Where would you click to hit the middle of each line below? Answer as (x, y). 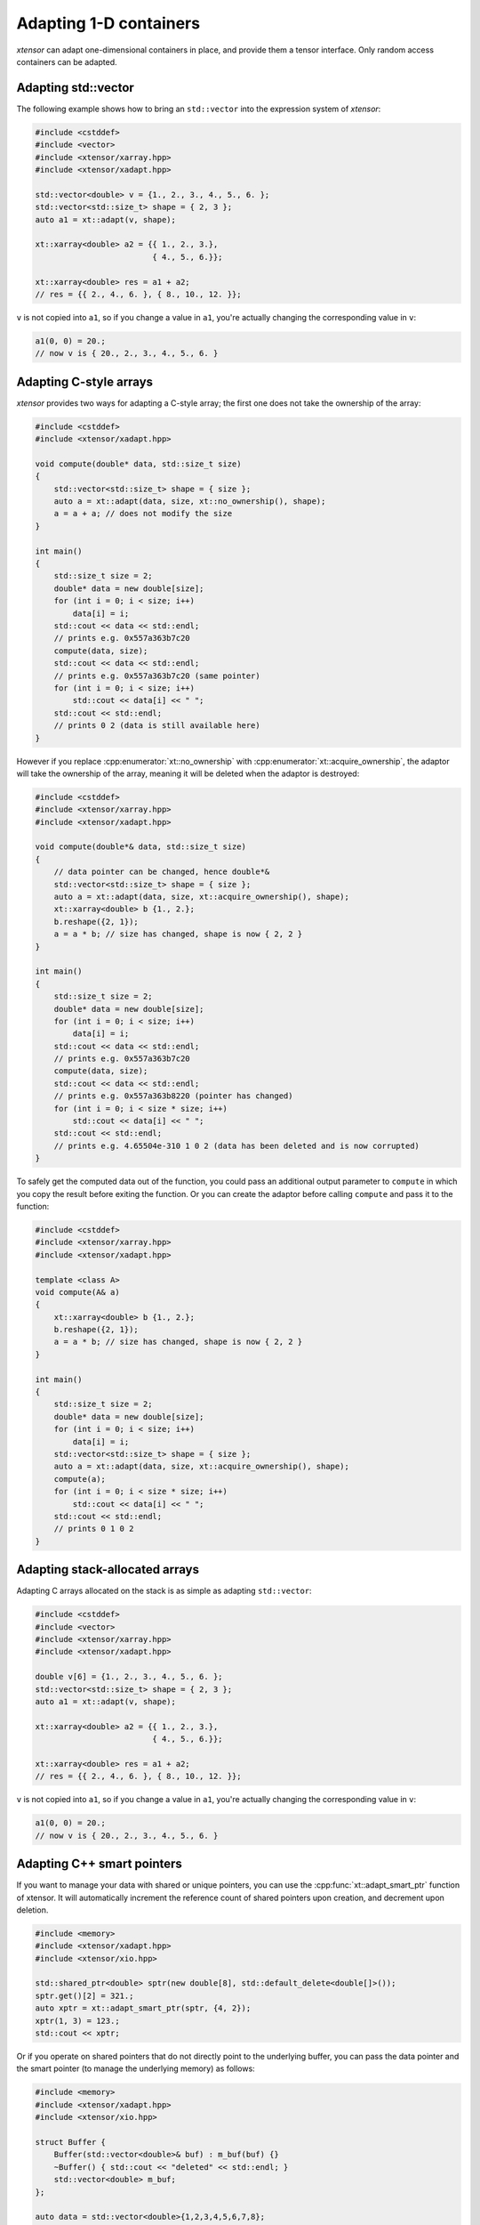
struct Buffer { (71, 2142)
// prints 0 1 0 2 (94, 1529)
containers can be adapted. (67, 61)
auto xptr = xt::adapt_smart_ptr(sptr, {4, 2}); (143, 2008)
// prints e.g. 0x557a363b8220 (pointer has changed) (173, 1096)
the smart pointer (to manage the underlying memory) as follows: (136, 2068)
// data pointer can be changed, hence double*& (162, 872)
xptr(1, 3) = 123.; (77, 2021)
